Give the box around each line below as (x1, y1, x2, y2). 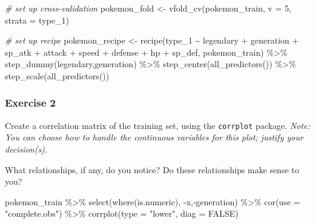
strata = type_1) (5, 13, 69, 26)
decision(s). (5, 143, 48, 156)
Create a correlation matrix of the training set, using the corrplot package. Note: (5, 119, 310, 131)
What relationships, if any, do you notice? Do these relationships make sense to (5, 163, 299, 176)
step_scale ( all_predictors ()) (5, 69, 110, 82)
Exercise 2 (5, 95, 56, 110)
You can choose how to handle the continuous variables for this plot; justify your (5, 131, 303, 143)
